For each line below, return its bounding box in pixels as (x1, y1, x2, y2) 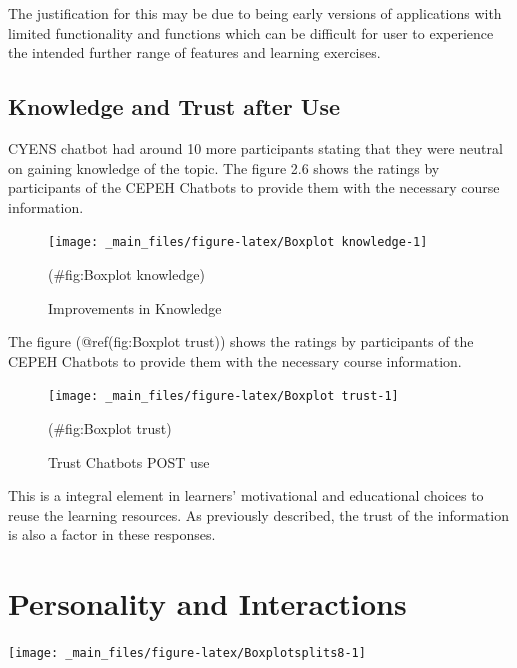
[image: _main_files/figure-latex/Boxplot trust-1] (48, 389, 399, 404)
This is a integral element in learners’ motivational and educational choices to (8, 485, 484, 506)
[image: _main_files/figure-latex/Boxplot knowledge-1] (48, 235, 428, 250)
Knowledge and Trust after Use (8, 91, 341, 122)
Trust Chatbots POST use (48, 451, 210, 472)
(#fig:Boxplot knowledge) (48, 264, 205, 285)
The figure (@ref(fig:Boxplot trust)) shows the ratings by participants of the (8, 331, 474, 352)
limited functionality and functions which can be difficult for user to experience (8, 22, 494, 43)
